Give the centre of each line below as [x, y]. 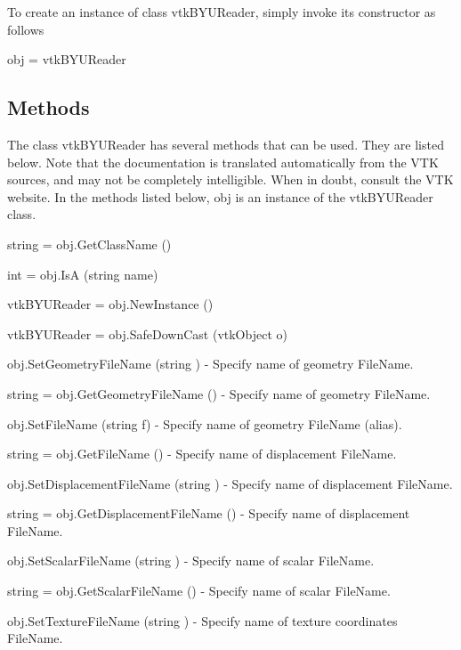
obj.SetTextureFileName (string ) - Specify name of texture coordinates [202, 620]
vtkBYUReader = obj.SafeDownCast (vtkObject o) [147, 333]
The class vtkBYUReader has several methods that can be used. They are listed [226, 144]
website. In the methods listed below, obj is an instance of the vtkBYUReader [220, 196]
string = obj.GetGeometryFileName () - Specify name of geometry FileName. [219, 393]
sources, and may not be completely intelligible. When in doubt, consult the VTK [230, 179]
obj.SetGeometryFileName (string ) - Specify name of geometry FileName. [210, 364]
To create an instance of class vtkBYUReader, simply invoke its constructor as [222, 12]
